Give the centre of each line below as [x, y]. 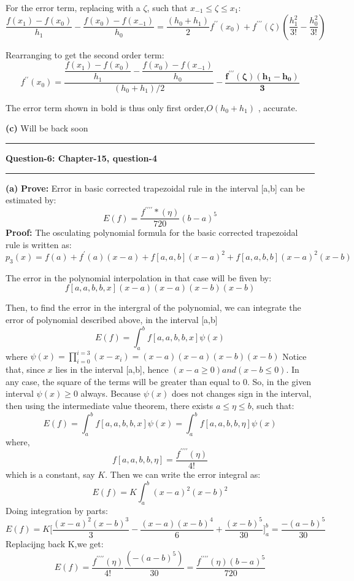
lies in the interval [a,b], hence [112, 369]
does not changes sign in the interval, [242, 393]
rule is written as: [39, 244]
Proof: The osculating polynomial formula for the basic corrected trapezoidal [152, 232]
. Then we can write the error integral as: [183, 474]
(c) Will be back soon [47, 128]
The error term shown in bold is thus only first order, [106, 107]
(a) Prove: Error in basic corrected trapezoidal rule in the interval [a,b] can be [155, 188]
